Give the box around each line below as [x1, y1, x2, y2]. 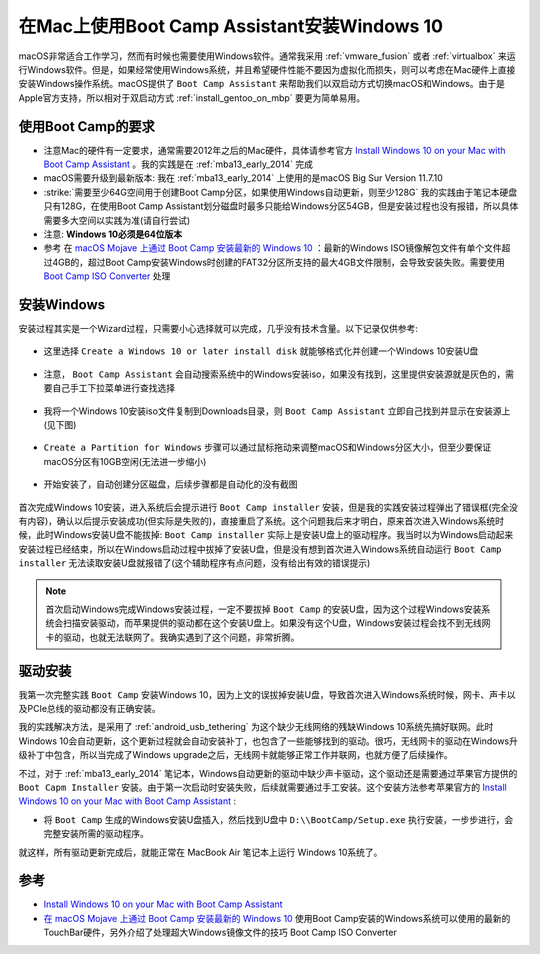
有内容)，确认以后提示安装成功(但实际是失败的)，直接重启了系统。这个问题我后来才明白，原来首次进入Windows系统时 [18, 515, 505, 527]
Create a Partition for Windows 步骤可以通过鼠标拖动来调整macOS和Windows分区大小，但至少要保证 [43, 441, 492, 454]
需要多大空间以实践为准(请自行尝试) [43, 214, 191, 226]
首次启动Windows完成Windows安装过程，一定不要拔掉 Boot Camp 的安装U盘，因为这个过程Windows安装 [45, 603, 482, 615]
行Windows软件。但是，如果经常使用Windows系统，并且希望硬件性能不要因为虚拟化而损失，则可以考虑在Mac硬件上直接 [18, 63, 516, 75]
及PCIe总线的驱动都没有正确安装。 [18, 702, 162, 714]
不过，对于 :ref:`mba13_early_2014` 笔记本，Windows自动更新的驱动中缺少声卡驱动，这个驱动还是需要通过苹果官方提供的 [18, 767, 518, 779]
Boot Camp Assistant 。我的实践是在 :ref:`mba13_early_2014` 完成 [43, 158, 314, 170]
